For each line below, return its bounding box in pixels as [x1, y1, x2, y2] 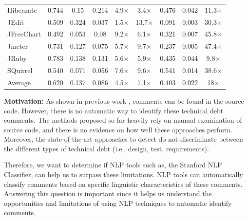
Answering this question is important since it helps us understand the [4, 188, 212, 199]
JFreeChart [7, 29, 41, 39]
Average [7, 77, 31, 87]
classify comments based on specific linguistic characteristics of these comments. [4, 179, 243, 189]
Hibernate [7, 4, 37, 15]
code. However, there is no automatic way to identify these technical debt [4, 105, 224, 115]
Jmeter [7, 41, 28, 51]
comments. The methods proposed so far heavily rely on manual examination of [4, 115, 242, 125]
